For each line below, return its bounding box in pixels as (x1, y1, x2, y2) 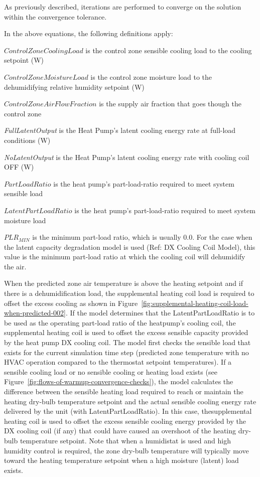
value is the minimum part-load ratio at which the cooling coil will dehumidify (4, 251, 245, 262)
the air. (4, 261, 27, 271)
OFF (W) (4, 162, 34, 172)
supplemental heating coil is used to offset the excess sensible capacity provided (4, 327, 248, 338)
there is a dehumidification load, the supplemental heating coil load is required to (4, 288, 254, 298)
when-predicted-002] (4, 307, 66, 318)
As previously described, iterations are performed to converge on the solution (4, 2, 241, 12)
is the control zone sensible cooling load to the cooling (85, 45, 252, 55)
